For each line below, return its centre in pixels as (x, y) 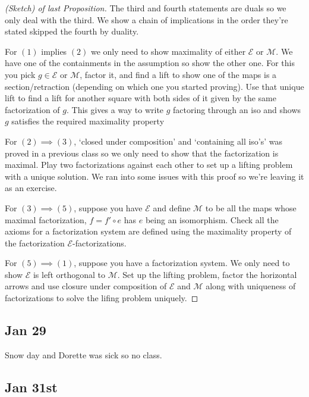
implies (54, 51)
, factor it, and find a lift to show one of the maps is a (178, 74)
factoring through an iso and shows (237, 109)
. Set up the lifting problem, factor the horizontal (207, 274)
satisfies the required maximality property (88, 121)
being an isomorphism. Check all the (212, 219)
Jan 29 (26, 330)
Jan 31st (31, 387)
